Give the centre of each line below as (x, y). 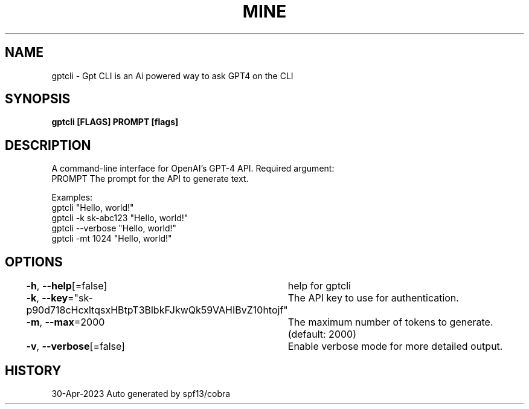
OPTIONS (34, 262)
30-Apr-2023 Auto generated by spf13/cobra (141, 393)
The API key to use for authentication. (373, 298)
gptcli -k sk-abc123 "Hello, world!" (120, 218)
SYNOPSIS (38, 99)
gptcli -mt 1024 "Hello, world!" (112, 239)
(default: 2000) (322, 334)
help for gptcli (319, 286)
